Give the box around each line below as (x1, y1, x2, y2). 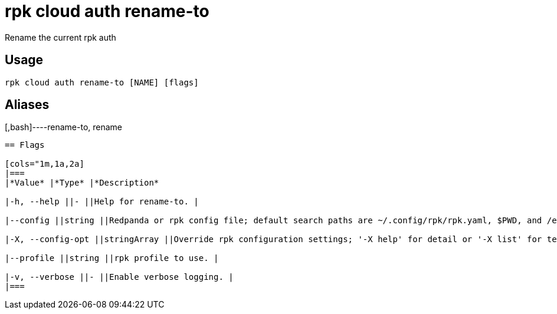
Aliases (5, 97, 50, 113)
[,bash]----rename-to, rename (5, 122, 123, 133)
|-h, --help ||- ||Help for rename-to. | (5, 197, 199, 207)
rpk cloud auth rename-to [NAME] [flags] (5, 77, 199, 87)
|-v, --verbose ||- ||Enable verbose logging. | (5, 272, 234, 282)
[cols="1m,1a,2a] (5, 159, 84, 169)
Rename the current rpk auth (5, 32, 116, 42)
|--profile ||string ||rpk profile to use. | (5, 253, 219, 263)
